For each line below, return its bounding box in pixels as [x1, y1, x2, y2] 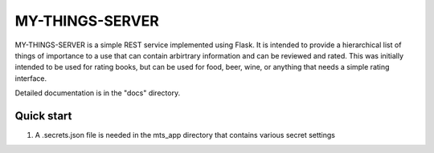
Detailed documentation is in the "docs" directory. [14, 88, 181, 98]
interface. [14, 73, 47, 83]
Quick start [14, 109, 72, 123]
